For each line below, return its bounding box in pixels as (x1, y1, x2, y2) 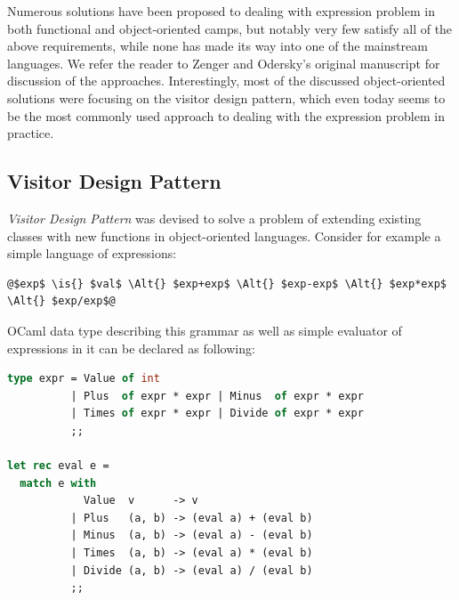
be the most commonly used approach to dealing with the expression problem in (7, 106, 445, 125)
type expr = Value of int (7, 372, 160, 385)
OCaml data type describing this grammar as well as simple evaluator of (7, 320, 402, 339)
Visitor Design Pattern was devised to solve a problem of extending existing (7, 208, 422, 227)
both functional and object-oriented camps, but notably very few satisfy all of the (7, 19, 453, 37)
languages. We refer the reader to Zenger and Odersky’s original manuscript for (7, 53, 440, 72)
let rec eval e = (7, 459, 109, 473)
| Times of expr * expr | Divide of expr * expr (70, 407, 364, 420)
